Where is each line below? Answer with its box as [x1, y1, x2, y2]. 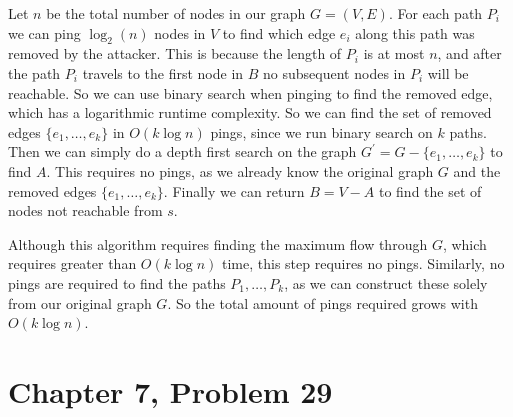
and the [453, 160, 501, 181]
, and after [437, 43, 502, 64]
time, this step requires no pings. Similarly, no [222, 253, 505, 274]
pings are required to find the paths [8, 272, 226, 293]
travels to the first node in [82, 62, 244, 83]
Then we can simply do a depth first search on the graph [8, 141, 357, 162]
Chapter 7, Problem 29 [8, 370, 333, 411]
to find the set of [378, 180, 482, 201]
